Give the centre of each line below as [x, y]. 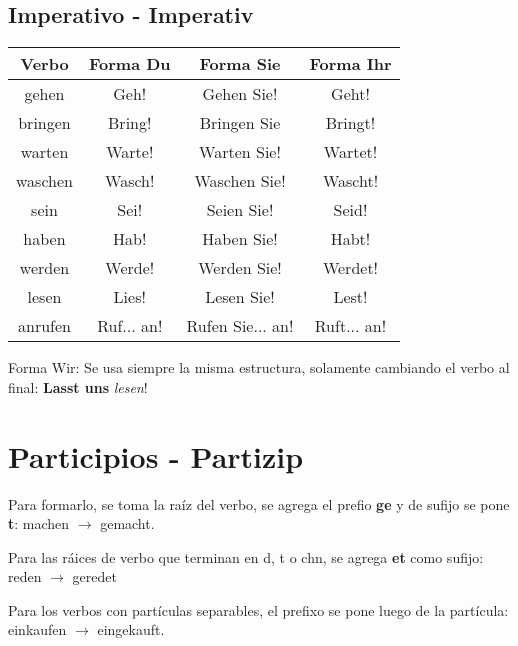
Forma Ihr [350, 64]
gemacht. [127, 523]
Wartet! [350, 152]
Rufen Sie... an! [240, 326]
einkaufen [37, 629]
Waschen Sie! [240, 181]
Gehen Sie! [240, 94]
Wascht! [350, 181]
